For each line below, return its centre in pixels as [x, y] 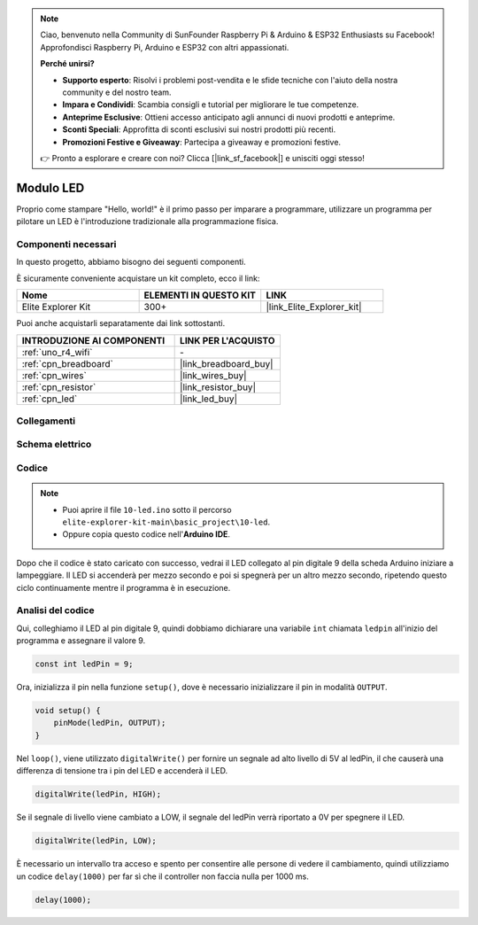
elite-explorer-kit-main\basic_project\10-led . [166, 522]
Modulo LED [50, 187]
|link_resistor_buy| [218, 387]
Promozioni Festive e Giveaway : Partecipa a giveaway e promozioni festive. [201, 142]
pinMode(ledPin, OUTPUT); [110, 723]
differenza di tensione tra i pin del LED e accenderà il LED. [122, 771]
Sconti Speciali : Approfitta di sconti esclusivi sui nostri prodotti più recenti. [199, 129]
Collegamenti [46, 421]
